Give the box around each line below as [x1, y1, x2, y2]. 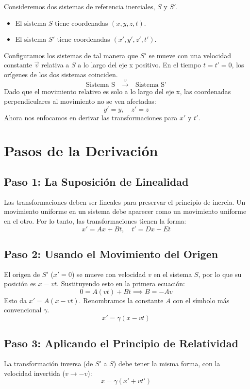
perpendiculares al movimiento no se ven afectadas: [4, 96, 156, 106]
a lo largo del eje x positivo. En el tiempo [78, 60, 201, 70]
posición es [4, 278, 36, 289]
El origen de [4, 269, 40, 279]
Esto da [4, 295, 27, 305]
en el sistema [153, 269, 192, 279]
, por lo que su [198, 269, 242, 279]
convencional [4, 305, 42, 315]
